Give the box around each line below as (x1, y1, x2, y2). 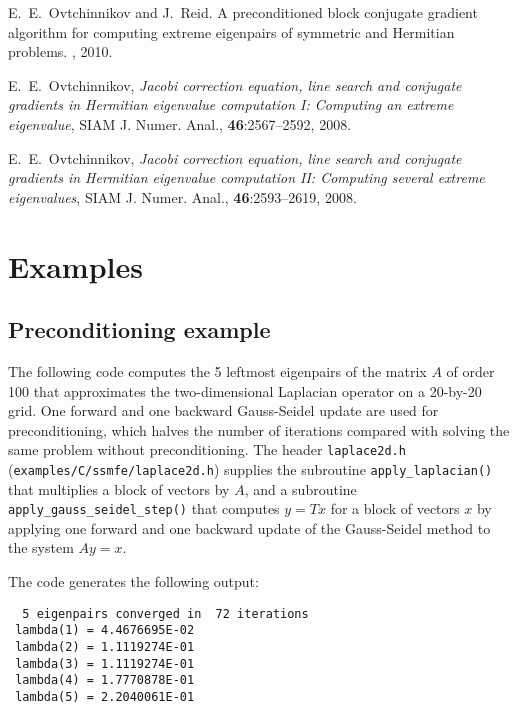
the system (8, 537, 74, 558)
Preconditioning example (8, 314, 271, 345)
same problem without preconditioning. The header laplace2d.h (8, 439, 406, 460)
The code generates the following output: (8, 571, 259, 592)
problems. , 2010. (8, 41, 113, 62)
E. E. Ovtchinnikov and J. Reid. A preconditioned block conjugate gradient (8, 2, 478, 22)
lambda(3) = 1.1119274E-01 (15, 656, 195, 671)
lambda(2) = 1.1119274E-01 (15, 639, 195, 654)
